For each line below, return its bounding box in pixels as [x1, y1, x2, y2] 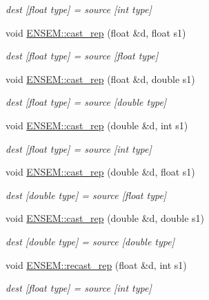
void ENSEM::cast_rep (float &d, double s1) [6, 71, 195, 86]
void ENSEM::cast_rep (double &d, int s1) [6, 118, 188, 132]
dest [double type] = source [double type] [6, 234, 175, 248]
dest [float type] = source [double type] [6, 95, 167, 109]
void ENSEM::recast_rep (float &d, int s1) [6, 257, 187, 272]
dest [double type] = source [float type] [6, 187, 167, 202]
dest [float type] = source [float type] [6, 48, 159, 63]
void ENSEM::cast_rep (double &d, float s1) [6, 165, 195, 179]
